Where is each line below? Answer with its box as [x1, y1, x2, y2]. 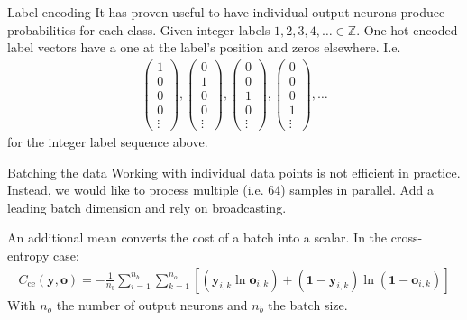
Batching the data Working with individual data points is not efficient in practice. [7, 162, 461, 181]
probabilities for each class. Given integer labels [7, 20, 270, 39]
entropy [7, 246, 50, 264]
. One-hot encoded [356, 20, 458, 39]
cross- [390, 228, 423, 247]
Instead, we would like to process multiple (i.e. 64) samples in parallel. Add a [7, 180, 434, 199]
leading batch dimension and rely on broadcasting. [7, 197, 287, 216]
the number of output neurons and [56, 295, 248, 314]
